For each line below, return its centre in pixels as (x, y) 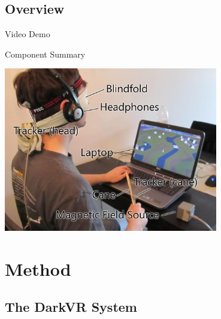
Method (38, 268)
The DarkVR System (71, 307)
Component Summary (45, 54)
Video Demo (28, 34)
